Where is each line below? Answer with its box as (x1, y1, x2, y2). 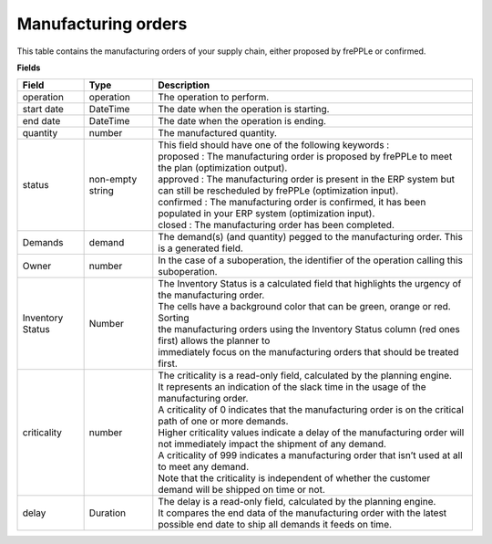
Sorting (158, 311, 190, 324)
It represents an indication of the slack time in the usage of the (158, 381, 427, 393)
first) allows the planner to (158, 334, 271, 347)
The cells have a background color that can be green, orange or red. (158, 300, 451, 313)
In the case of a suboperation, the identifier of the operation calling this (158, 254, 464, 267)
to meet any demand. (158, 461, 250, 474)
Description (158, 78, 210, 91)
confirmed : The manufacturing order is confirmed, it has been (158, 196, 426, 209)
